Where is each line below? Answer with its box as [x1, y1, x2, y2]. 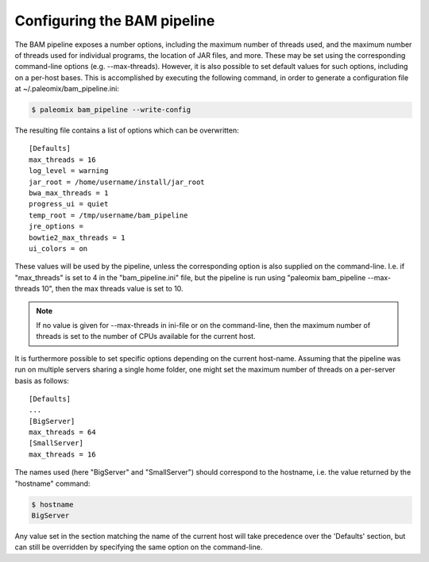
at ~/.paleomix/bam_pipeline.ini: [14, 84, 119, 94]
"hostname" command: [14, 479, 91, 488]
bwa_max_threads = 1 [29, 189, 109, 198]
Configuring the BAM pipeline [14, 12, 215, 29]
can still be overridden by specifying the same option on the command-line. [14, 542, 263, 552]
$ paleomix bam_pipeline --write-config [31, 106, 191, 114]
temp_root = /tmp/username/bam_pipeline [29, 210, 188, 220]
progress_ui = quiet [29, 199, 109, 209]
